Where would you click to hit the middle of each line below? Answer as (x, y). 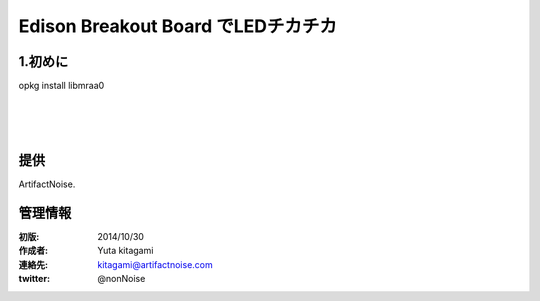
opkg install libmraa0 (61, 86)
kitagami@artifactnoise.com (155, 264)
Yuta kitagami (125, 251)
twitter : (34, 279)
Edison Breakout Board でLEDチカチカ (178, 26)
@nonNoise (121, 279)
